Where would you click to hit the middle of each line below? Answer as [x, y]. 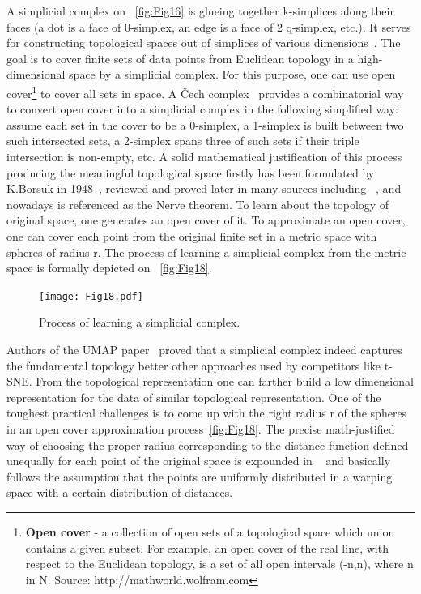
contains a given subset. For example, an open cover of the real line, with [207, 547]
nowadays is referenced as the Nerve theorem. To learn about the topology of [198, 204]
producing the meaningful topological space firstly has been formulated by [191, 172]
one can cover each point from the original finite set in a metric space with [192, 235]
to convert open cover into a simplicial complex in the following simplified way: [202, 109]
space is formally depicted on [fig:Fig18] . [109, 268]
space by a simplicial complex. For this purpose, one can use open [232, 74]
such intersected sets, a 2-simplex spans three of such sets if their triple [183, 141]
